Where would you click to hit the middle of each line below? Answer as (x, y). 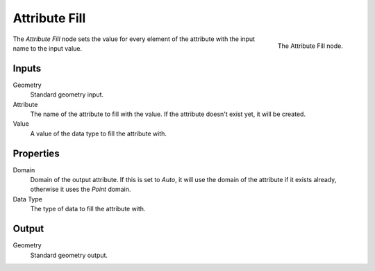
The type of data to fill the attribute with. (88, 209)
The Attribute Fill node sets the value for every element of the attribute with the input (134, 39)
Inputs (27, 68)
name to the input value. (48, 48)
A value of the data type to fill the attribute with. (98, 133)
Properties (36, 153)
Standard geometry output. (69, 255)
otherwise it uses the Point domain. (81, 189)
